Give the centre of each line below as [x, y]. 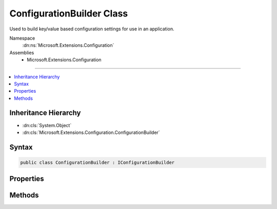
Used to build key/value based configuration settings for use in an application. [92, 29]
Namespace [22, 38]
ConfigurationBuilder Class [69, 13]
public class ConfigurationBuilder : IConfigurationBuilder [97, 162]
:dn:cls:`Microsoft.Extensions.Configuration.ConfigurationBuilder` [91, 132]
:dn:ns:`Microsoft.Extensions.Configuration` [68, 45]
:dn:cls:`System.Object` [47, 125]
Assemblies [22, 53]
